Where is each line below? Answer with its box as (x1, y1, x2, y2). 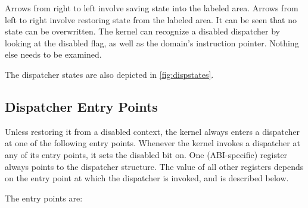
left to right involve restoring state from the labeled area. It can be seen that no (5, 13, 297, 26)
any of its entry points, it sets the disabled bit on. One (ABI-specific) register (5, 148, 288, 160)
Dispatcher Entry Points (5, 97, 158, 115)
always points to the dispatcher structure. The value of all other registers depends (5, 160, 304, 172)
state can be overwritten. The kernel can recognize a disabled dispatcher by (5, 25, 280, 37)
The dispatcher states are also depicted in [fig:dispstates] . (5, 68, 214, 80)
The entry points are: (5, 191, 83, 204)
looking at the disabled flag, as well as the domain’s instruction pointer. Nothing (5, 36, 299, 49)
